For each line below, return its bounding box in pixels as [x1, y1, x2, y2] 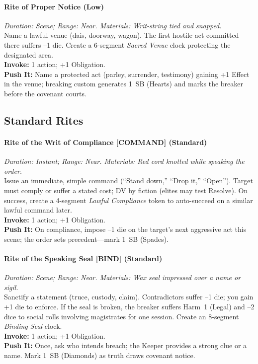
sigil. [4, 282, 18, 292]
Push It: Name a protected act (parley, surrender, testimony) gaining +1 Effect [4, 69, 250, 79]
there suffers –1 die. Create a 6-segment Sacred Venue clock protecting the [4, 39, 231, 50]
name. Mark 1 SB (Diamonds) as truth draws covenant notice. [4, 350, 195, 361]
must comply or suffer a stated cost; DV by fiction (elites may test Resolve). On [4, 185, 248, 195]
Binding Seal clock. [4, 321, 62, 331]
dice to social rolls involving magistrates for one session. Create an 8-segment [4, 311, 239, 321]
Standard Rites [4, 112, 84, 128]
